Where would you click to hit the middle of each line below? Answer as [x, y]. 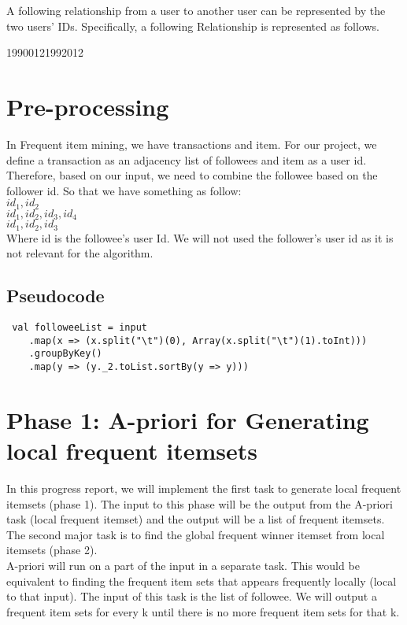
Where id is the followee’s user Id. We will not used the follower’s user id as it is [200, 237]
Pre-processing [88, 106]
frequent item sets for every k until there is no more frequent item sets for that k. [203, 611]
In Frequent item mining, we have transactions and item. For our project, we [192, 144]
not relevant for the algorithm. [80, 253]
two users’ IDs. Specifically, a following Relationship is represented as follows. [193, 26]
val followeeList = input [80, 328]
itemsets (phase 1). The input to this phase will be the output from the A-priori [200, 503]
